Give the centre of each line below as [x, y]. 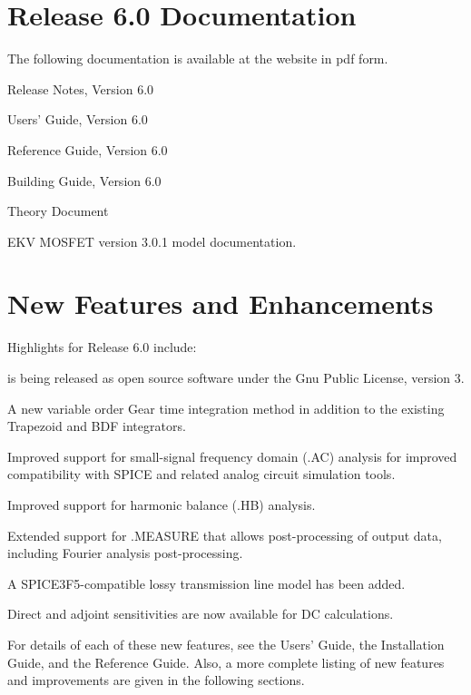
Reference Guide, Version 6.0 [88, 149]
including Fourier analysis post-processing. [125, 553]
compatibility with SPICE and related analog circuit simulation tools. [201, 474]
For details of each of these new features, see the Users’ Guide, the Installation [226, 644]
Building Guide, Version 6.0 [84, 180]
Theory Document [58, 211]
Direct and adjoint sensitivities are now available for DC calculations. [201, 614]
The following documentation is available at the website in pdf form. [198, 59]
